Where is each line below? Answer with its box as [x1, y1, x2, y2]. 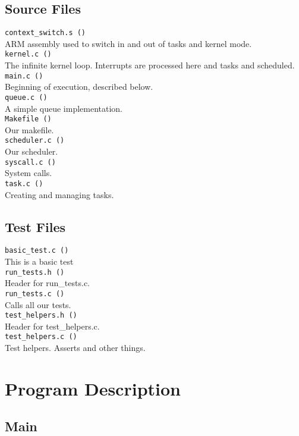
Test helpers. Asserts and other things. [5, 341, 146, 354]
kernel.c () [5, 50, 52, 59]
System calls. [5, 167, 52, 179]
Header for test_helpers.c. [5, 319, 100, 332]
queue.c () [5, 93, 48, 102]
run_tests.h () [5, 268, 65, 277]
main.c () [5, 71, 43, 80]
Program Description [5, 376, 181, 400]
